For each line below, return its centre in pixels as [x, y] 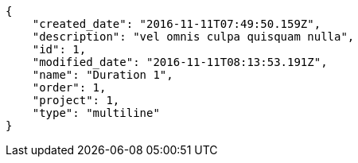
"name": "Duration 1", [103, 75]
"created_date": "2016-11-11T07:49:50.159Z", [177, 24]
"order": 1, [69, 87]
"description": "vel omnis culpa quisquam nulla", [193, 37]
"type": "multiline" [96, 113]
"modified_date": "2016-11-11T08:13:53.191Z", [180, 62]
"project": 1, [76, 100]
